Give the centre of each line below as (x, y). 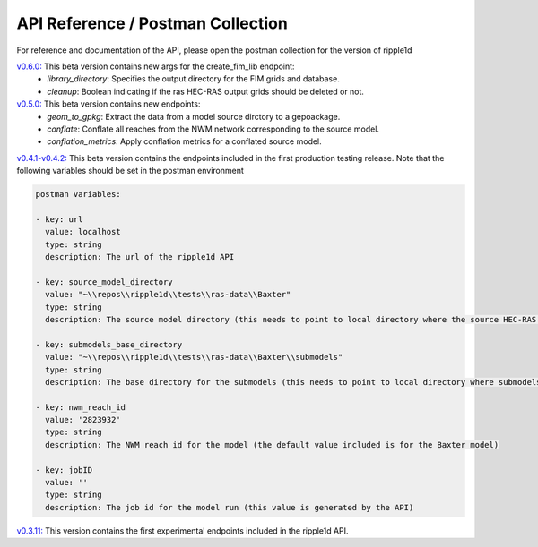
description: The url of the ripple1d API (140, 256)
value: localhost (83, 232)
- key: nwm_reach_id (80, 407)
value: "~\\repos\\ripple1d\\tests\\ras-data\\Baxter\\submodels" (194, 357)
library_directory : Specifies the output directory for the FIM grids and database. (193, 79)
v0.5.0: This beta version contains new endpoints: (108, 104)
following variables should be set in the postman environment (130, 171)
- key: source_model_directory (104, 282)
